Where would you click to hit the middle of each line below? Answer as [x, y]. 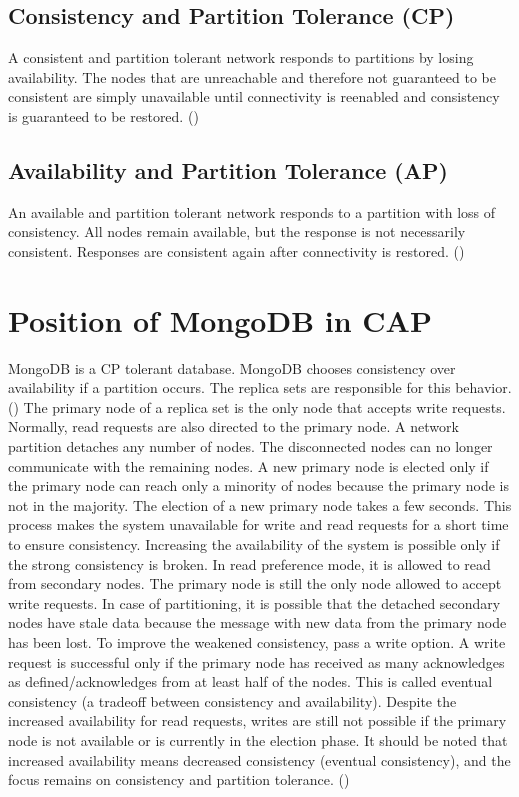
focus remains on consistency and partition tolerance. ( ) [179, 779]
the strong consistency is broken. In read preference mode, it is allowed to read [249, 563]
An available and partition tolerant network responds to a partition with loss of [252, 211]
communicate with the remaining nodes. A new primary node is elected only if [248, 465]
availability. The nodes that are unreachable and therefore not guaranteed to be [252, 76]
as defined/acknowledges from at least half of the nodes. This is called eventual [250, 681]
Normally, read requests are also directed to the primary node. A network [233, 426]
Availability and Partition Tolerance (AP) [228, 169]
